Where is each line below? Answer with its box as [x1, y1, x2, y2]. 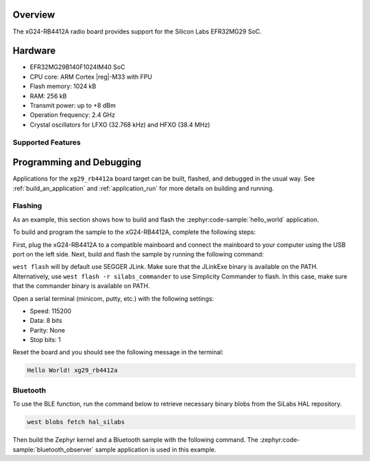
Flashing [12, 201, 42, 211]
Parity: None [29, 326, 65, 334]
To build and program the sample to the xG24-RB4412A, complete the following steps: [12, 228, 256, 236]
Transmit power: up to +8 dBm [29, 101, 116, 109]
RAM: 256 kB [29, 92, 67, 100]
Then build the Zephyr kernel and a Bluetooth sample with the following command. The [12, 436, 258, 444]
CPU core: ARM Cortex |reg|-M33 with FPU [29, 73, 153, 81]
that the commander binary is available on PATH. [12, 282, 150, 290]
